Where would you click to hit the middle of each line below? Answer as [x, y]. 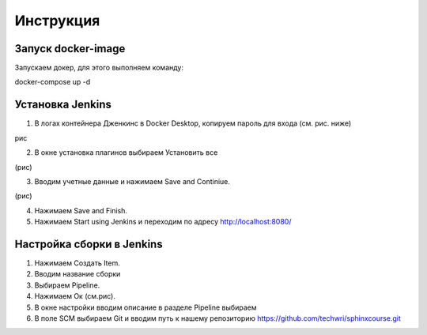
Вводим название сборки [77, 274]
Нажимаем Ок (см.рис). [75, 296]
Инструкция [57, 21]
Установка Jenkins [63, 105]
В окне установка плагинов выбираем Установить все [126, 152]
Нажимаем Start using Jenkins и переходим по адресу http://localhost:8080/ [163, 222]
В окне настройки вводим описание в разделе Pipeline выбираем [145, 307]
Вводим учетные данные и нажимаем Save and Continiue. [132, 181]
